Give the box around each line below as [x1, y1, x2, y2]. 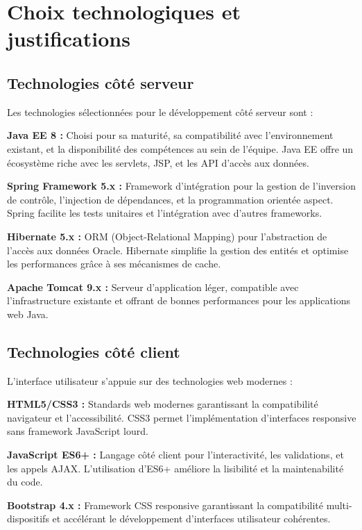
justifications [7, 24, 130, 53]
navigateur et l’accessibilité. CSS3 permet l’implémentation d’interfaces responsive [7, 410, 356, 424]
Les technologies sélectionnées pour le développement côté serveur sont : [7, 104, 313, 119]
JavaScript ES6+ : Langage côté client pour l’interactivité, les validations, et [7, 447, 344, 462]
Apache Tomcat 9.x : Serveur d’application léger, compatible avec [7, 279, 299, 294]
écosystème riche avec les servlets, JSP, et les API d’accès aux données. [7, 155, 309, 169]
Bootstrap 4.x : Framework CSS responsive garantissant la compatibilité [7, 497, 323, 512]
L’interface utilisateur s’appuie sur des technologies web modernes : [7, 373, 293, 388]
